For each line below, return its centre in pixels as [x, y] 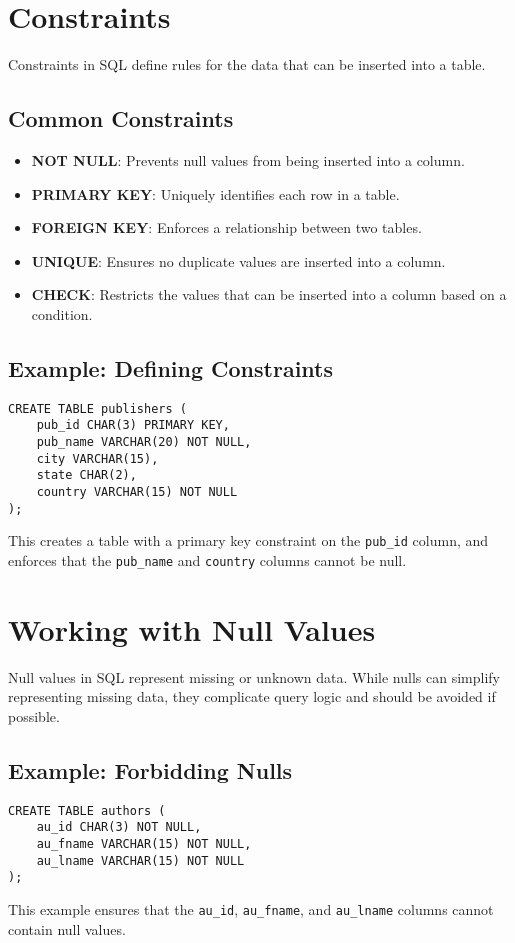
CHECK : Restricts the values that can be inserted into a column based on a [269, 294]
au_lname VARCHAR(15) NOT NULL [140, 860]
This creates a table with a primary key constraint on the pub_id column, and [248, 540]
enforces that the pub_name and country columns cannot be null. [207, 559]
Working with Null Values [192, 628]
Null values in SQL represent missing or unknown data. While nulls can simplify [254, 676]
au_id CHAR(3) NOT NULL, [119, 827]
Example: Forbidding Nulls [150, 769]
